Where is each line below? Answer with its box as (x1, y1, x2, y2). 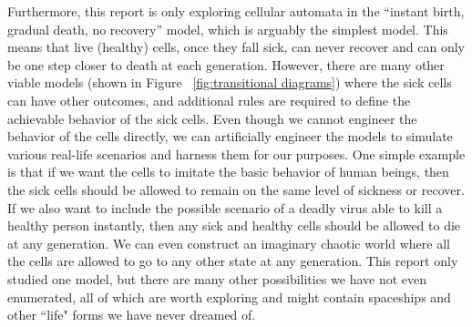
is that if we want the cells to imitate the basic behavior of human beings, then (7, 162, 449, 181)
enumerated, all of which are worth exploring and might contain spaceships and (7, 287, 451, 306)
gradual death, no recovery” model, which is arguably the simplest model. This (7, 19, 448, 38)
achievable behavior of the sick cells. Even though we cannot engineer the (7, 108, 417, 128)
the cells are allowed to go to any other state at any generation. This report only (7, 251, 458, 271)
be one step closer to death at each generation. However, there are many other (7, 55, 445, 74)
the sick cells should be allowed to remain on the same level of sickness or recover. (7, 179, 465, 199)
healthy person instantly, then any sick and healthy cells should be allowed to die (7, 216, 461, 235)
